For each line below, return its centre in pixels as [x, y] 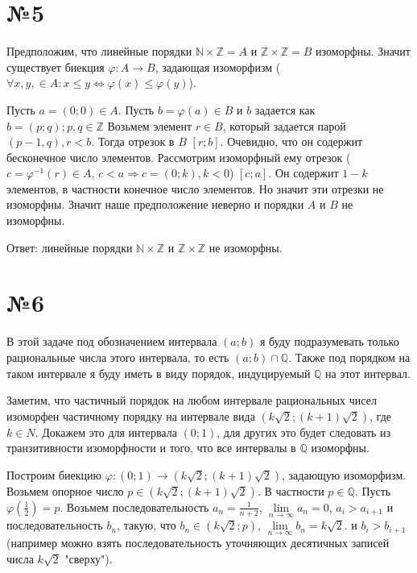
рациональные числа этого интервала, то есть [118, 357]
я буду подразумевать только [329, 341]
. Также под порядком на [349, 357]
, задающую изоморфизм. [344, 474]
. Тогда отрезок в [133, 141]
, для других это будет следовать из [304, 432]
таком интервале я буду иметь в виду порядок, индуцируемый [159, 373]
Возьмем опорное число [65, 490]
